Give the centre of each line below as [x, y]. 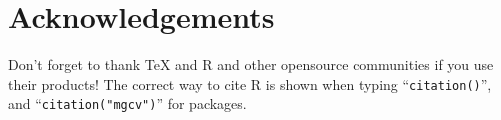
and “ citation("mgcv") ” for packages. [127, 103]
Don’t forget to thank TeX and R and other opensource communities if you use [251, 64]
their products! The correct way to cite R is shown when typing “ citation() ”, [250, 83]
